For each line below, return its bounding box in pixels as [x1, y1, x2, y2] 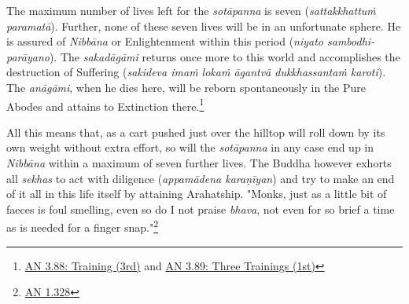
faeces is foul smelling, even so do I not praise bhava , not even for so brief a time [6, 200, 395, 217]
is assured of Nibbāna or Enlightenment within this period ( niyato [6, 33, 324, 49]
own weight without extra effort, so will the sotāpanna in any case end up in [6, 139, 374, 156]
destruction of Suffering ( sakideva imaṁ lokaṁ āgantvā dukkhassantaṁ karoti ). [6, 64, 386, 80]
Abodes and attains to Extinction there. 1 [6, 95, 204, 114]
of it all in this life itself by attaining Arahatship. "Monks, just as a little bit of [6, 185, 387, 202]
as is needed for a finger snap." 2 [6, 217, 158, 236]
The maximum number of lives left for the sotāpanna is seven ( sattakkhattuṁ [6, 2, 376, 18]
